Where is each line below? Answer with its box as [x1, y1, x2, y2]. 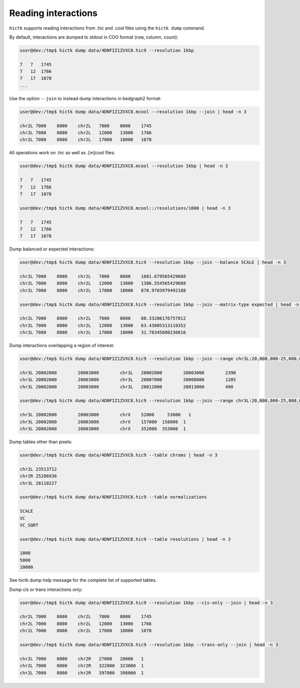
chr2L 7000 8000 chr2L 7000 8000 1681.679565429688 [19, 273, 186, 279]
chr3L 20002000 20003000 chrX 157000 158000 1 [19, 419, 186, 425]
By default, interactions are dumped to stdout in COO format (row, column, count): [9, 34, 178, 40]
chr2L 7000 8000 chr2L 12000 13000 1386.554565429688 [19, 280, 186, 286]
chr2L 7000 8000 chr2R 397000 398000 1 [19, 670, 144, 675]
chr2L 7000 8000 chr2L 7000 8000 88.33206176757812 [19, 315, 186, 321]
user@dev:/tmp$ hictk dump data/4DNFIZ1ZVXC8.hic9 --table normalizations [19, 494, 207, 500]
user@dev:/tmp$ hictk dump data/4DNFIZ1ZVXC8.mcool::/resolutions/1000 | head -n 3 [19, 205, 231, 211]
